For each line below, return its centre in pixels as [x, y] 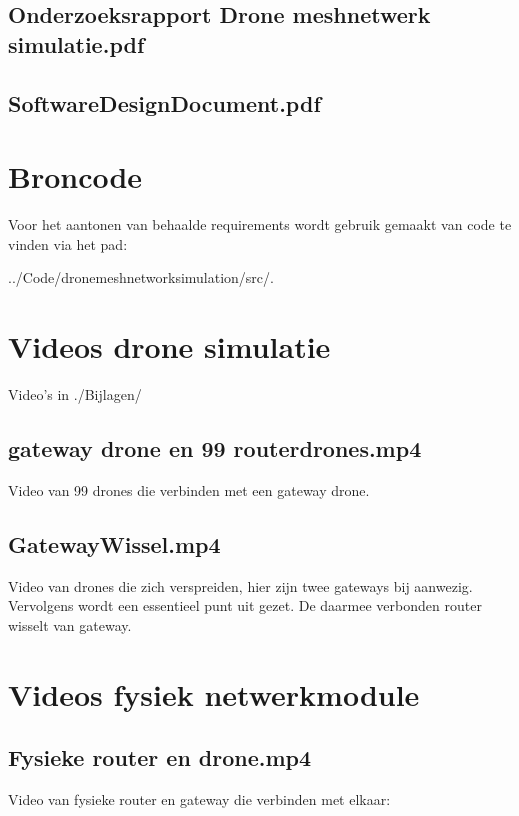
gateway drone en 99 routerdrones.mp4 [215, 447]
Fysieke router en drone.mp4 [160, 757]
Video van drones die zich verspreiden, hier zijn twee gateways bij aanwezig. [240, 585]
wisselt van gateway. [70, 624]
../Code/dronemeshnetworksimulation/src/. [141, 277]
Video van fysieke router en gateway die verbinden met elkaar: [199, 798]
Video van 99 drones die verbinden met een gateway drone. [189, 489]
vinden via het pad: [68, 243]
